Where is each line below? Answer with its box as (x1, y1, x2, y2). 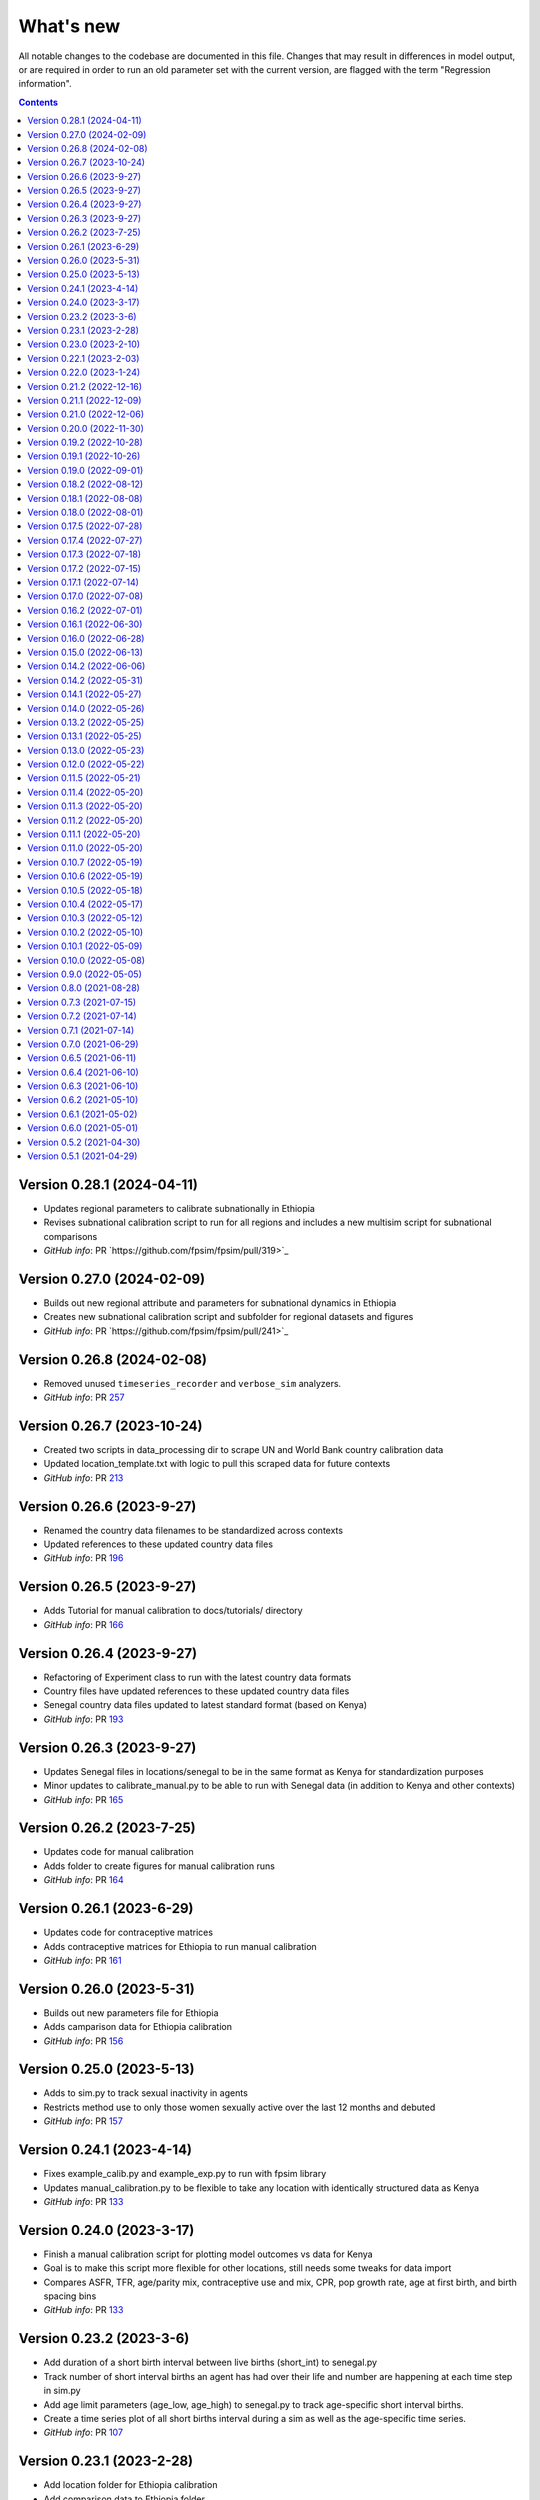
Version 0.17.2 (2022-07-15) (27, 562, 142, 574)
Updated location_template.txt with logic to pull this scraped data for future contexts (43, 1458, 391, 1470)
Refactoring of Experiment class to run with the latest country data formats (43, 1671, 352, 1683)
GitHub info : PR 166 (43, 1618, 124, 1630)
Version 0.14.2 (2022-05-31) (27, 674, 144, 686)
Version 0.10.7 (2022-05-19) (27, 856, 143, 868)
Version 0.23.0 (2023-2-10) (27, 338, 140, 350)
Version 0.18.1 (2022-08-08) (27, 492, 144, 504)
